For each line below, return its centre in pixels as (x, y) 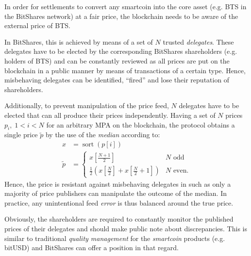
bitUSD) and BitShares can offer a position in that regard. (92, 248)
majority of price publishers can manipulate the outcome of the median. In (116, 193)
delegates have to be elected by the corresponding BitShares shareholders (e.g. (121, 51)
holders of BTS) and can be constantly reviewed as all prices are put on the (117, 60)
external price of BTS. (37, 25)
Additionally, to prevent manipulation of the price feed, (87, 105)
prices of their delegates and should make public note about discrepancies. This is (126, 228)
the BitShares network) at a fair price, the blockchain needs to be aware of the (121, 16)
